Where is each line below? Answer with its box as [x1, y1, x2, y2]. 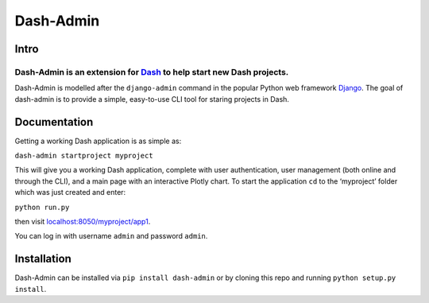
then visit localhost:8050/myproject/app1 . [14, 216, 151, 226]
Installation [14, 252, 71, 266]
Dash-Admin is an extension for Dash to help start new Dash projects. [14, 66, 289, 77]
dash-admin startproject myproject [14, 151, 154, 160]
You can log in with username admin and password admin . [14, 231, 208, 241]
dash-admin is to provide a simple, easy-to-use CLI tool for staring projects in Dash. [14, 94, 290, 103]
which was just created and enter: [14, 188, 126, 197]
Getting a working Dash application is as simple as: [14, 136, 182, 146]
